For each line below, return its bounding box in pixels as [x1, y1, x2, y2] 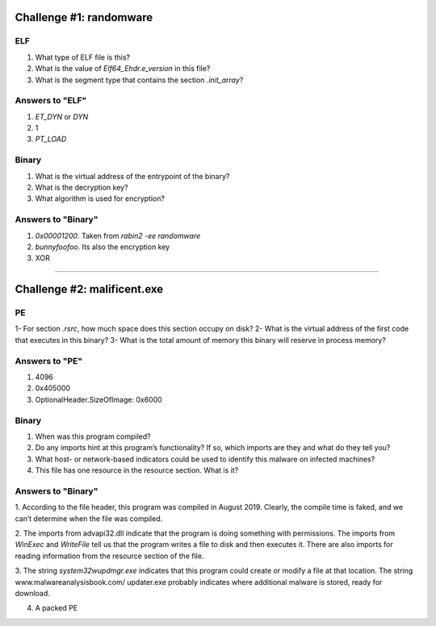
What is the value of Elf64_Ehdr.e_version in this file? [35, 64, 211, 73]
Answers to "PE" [15, 355, 83, 366]
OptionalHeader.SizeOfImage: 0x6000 [35, 394, 163, 404]
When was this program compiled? [35, 432, 151, 441]
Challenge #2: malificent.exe [15, 282, 164, 296]
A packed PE [35, 603, 78, 613]
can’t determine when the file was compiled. [15, 513, 163, 524]
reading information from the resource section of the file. [15, 551, 204, 561]
